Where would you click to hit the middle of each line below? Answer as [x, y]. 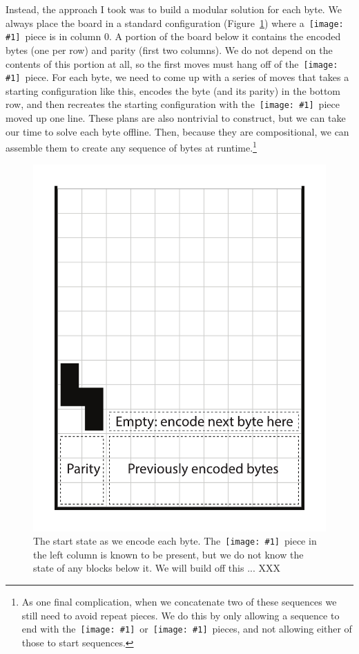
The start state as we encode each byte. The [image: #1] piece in [175, 541]
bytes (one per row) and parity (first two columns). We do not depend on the [169, 49]
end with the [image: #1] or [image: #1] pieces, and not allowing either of [187, 629]
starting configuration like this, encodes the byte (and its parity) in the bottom [173, 90]
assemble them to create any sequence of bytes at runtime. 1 [131, 146]
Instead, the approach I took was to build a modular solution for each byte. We [174, 9]
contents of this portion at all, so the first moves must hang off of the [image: [172, 63]
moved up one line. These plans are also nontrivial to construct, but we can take [176, 118]
